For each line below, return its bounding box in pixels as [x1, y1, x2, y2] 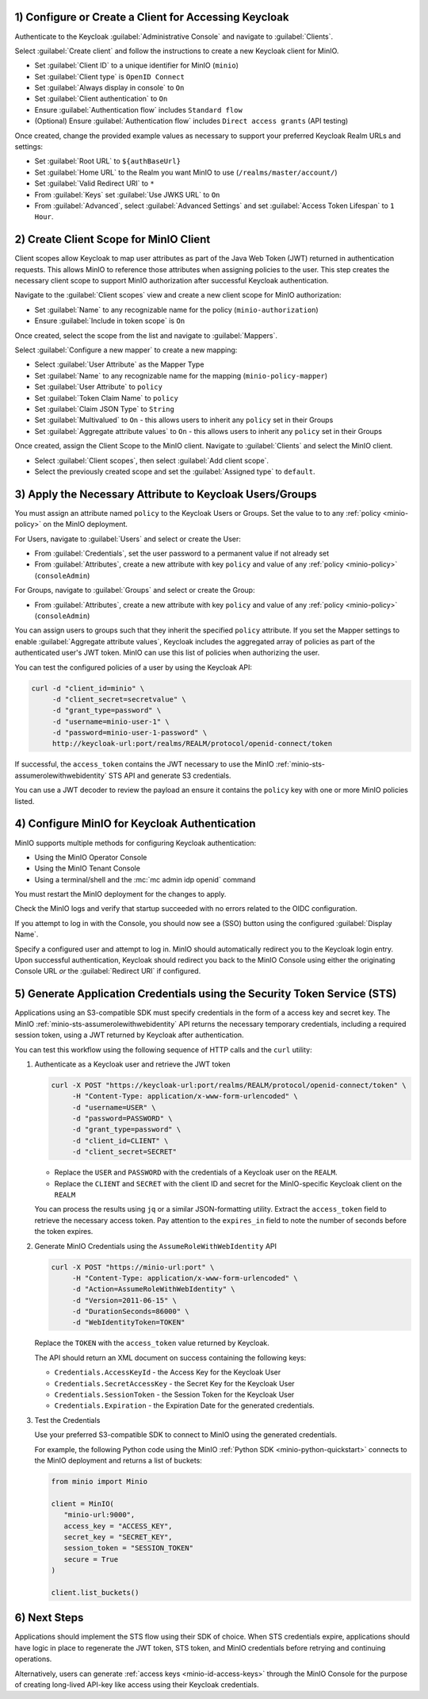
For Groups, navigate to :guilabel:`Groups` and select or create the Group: [14, 586, 255, 595]
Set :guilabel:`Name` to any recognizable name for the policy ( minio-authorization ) [34, 305, 319, 314]
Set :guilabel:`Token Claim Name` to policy [34, 393, 178, 402]
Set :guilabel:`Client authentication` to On [34, 94, 168, 103]
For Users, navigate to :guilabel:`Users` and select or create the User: [14, 534, 242, 544]
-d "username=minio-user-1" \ [52, 717, 170, 726]
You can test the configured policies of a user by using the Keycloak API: [14, 663, 253, 672]
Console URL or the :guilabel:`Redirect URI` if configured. [14, 967, 201, 976]
